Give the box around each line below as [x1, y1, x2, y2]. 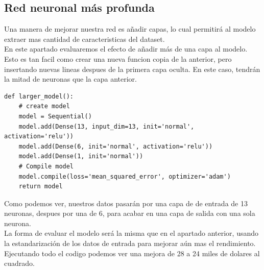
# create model [18, 103, 70, 110]
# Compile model [18, 162, 74, 170]
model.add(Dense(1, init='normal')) [18, 153, 143, 160]
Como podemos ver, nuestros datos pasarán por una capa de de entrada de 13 [4, 198, 248, 208]
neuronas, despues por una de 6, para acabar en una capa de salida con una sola [4, 208, 255, 218]
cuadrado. [4, 258, 35, 268]
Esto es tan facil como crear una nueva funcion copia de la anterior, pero [4, 53, 232, 64]
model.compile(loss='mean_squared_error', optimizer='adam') [18, 173, 231, 180]
